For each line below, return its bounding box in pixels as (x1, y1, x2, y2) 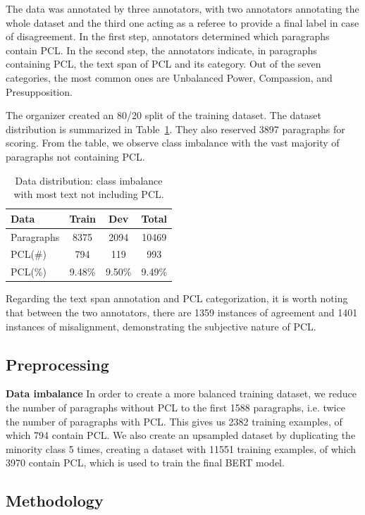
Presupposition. (6, 84, 73, 99)
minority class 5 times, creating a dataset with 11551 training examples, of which (6, 441, 357, 456)
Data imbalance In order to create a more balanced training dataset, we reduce (6, 386, 357, 401)
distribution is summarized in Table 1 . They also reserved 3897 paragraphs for (6, 121, 345, 136)
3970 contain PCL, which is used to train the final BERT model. (6, 455, 285, 470)
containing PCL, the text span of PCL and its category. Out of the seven (6, 56, 321, 71)
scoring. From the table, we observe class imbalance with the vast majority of (6, 135, 340, 150)
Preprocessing (6, 353, 109, 375)
